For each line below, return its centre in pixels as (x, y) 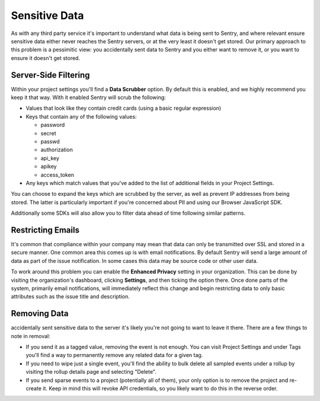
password (53, 125)
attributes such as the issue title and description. (71, 297)
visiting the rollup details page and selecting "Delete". (91, 372)
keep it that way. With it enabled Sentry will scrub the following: (88, 97)
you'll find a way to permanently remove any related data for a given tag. (114, 355)
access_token (57, 174)
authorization (57, 150)
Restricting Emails (45, 230)
